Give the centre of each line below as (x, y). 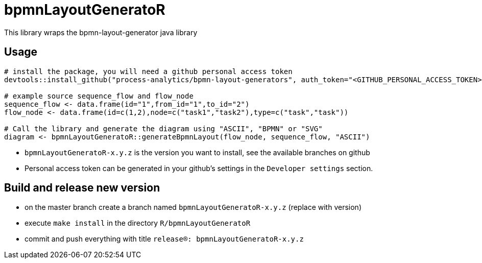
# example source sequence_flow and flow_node (99, 96)
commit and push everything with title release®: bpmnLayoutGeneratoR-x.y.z (164, 239)
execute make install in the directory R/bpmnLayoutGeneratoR (138, 223)
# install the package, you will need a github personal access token (148, 71)
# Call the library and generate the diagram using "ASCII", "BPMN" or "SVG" (163, 128)
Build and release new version (82, 188)
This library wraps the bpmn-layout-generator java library (101, 32)
